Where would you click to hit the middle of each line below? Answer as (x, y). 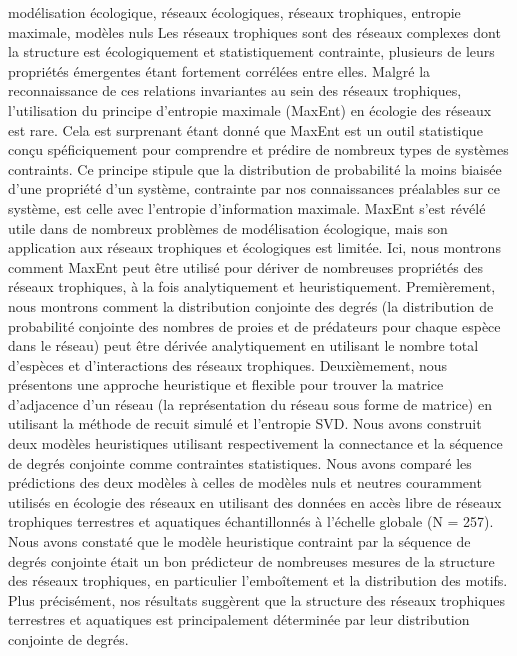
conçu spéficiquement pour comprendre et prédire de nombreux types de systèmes (258, 149)
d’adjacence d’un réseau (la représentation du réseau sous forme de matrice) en (250, 403)
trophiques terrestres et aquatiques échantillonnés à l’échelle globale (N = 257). (251, 521)
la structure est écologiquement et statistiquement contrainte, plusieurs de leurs (251, 51)
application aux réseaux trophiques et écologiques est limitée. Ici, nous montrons (254, 247)
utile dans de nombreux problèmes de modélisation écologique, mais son (228, 227)
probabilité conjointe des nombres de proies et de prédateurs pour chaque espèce (254, 325)
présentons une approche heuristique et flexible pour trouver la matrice (226, 384)
